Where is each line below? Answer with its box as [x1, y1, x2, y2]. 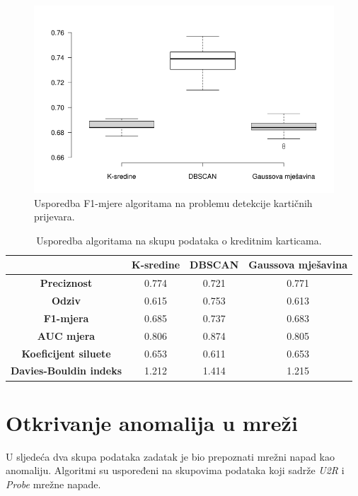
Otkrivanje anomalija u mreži [6, 408, 298, 437]
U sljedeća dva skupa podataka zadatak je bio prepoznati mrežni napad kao [6, 449, 335, 463]
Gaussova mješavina [248, 257, 347, 272]
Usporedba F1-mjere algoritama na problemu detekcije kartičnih [34, 195, 313, 210]
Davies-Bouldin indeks [11, 363, 122, 378]
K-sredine [132, 257, 180, 272]
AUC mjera [37, 328, 96, 343]
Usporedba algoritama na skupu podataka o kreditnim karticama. [36, 232, 322, 247]
